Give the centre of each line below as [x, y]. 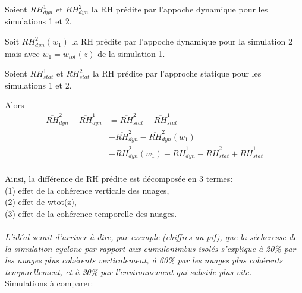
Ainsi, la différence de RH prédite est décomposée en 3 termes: [119, 179]
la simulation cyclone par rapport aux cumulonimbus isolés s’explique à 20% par [150, 248]
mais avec [22, 53]
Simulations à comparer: [49, 283]
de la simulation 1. [131, 53]
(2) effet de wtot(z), [41, 202]
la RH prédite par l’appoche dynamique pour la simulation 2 [182, 41]
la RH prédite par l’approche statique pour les [177, 73]
